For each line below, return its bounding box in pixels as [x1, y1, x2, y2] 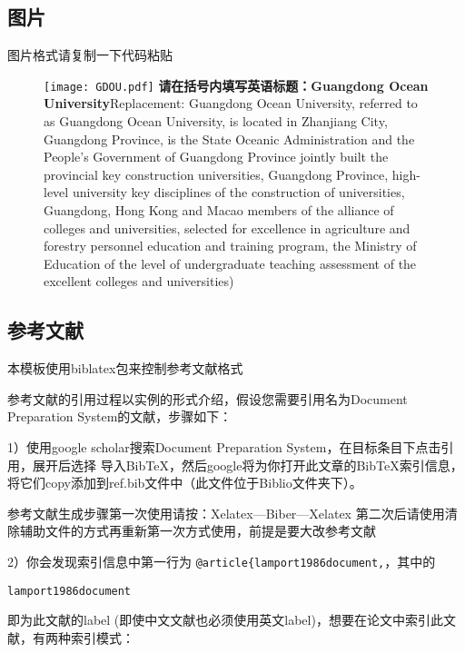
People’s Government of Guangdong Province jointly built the [44, 147, 389, 166]
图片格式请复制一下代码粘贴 [7, 45, 173, 64]
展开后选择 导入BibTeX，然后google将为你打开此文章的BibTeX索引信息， [32, 455, 463, 474]
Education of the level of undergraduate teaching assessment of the [44, 253, 417, 272]
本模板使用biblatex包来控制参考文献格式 [7, 359, 243, 378]
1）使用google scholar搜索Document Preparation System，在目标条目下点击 [7, 437, 441, 456]
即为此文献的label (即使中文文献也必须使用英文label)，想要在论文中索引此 [7, 610, 443, 629]
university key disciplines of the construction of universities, [72, 183, 405, 202]
